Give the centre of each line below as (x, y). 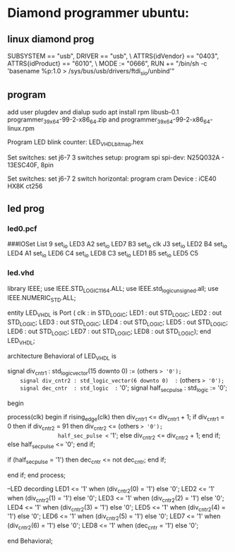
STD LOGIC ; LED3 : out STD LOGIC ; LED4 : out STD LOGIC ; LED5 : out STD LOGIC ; (117, 323)
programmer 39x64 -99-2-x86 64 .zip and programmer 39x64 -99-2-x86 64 (109, 120)
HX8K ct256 (25, 186)
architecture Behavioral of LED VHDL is (62, 356)
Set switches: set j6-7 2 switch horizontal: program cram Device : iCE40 (112, 179)
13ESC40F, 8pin (31, 165)
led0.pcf (22, 229)
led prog (26, 209)
